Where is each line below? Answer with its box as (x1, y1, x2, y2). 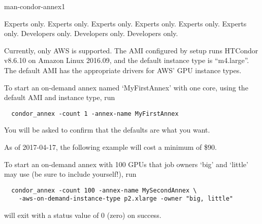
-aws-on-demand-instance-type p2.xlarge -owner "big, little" (18, 195, 234, 203)
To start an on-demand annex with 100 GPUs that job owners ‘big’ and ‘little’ (4, 158, 248, 169)
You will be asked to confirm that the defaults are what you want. (4, 124, 210, 135)
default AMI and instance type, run (4, 92, 115, 103)
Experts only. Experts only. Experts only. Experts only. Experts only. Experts (4, 18, 247, 28)
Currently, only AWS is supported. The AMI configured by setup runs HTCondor (4, 45, 258, 55)
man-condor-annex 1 (4, 1, 65, 11)
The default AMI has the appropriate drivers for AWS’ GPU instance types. (4, 65, 242, 75)
